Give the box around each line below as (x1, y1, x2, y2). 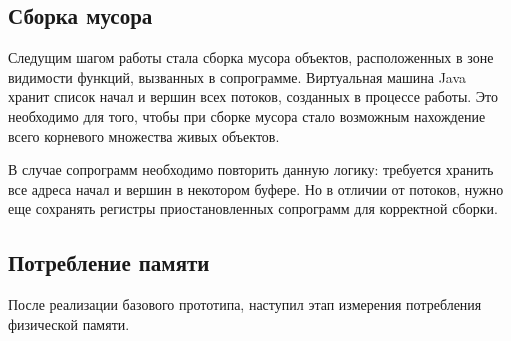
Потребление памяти (8, 247, 210, 278)
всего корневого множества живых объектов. (8, 125, 280, 146)
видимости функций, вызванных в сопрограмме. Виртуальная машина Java (8, 66, 467, 87)
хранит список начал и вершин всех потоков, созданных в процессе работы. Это (8, 86, 499, 107)
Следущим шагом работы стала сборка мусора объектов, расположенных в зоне (8, 47, 494, 68)
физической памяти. (8, 313, 130, 334)
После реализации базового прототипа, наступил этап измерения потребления (8, 294, 482, 315)
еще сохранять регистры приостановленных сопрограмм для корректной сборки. (8, 198, 498, 219)
